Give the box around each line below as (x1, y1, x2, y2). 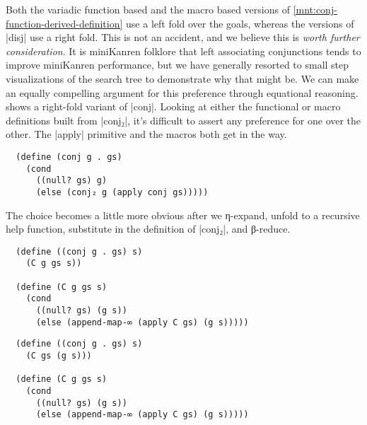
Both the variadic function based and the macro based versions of (6, 2, 290, 16)
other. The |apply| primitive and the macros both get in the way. (6, 127, 287, 141)
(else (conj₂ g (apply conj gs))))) (35, 187, 209, 197)
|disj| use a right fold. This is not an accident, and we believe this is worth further (6, 30, 360, 45)
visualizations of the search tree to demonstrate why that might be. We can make (6, 71, 359, 86)
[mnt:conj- (293, 2, 337, 16)
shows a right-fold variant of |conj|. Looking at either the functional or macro (6, 99, 341, 114)
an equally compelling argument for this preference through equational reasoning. (6, 85, 359, 100)
